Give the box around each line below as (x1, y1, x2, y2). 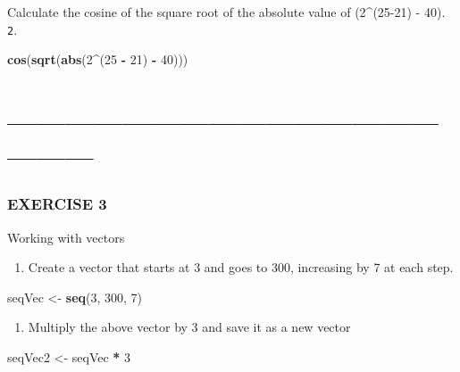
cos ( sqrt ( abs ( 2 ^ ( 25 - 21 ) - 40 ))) (7, 50, 188, 69)
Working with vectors (7, 227, 125, 246)
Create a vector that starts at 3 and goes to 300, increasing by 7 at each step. (28, 258, 454, 277)
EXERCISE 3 (7, 193, 107, 215)
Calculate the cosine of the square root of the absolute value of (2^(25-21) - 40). (7, 3, 446, 21)
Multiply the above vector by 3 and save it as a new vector (28, 318, 351, 336)
